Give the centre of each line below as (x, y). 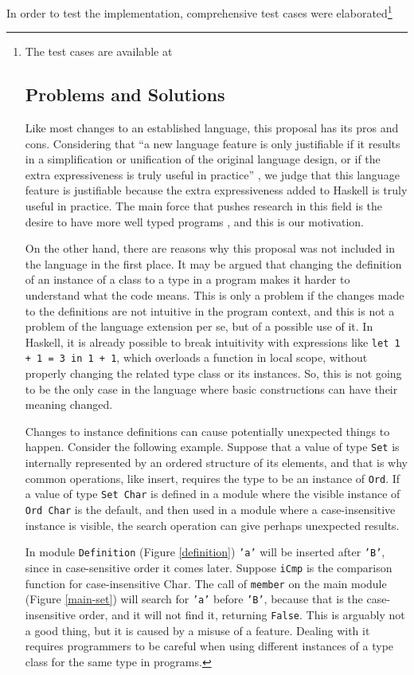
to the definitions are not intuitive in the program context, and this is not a (210, 310)
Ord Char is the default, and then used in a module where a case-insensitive (210, 510)
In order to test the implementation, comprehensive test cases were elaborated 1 (199, 12)
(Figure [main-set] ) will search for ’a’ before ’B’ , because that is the (194, 599)
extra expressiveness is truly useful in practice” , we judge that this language (212, 174)
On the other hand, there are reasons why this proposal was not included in (210, 248)
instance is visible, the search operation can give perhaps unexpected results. (212, 525)
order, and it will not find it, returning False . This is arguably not (242, 614)
